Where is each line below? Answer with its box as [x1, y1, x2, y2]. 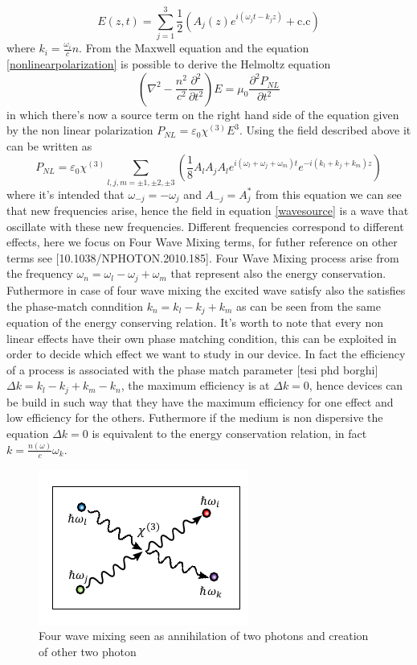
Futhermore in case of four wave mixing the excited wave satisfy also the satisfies [6, 281, 406, 298]
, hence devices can [309, 377, 403, 394]
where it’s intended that [6, 185, 125, 202]
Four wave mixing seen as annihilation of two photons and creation [39, 627, 369, 644]
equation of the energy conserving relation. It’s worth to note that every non [6, 313, 383, 330]
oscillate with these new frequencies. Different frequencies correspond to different [6, 217, 404, 234]
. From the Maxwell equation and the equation [79, 39, 309, 56]
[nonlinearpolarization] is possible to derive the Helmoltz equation [6, 55, 331, 72]
